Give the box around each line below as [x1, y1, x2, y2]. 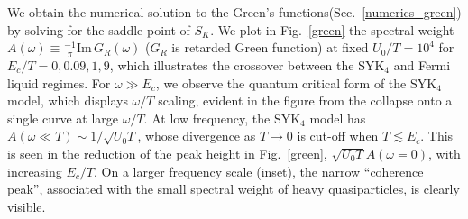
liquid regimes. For [7, 73, 111, 92]
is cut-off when [297, 126, 379, 145]
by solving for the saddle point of [7, 20, 190, 39]
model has [309, 108, 366, 127]
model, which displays [7, 91, 128, 110]
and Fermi [393, 56, 451, 75]
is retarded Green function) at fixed [171, 38, 369, 57]
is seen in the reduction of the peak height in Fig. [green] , [7, 143, 327, 162]
